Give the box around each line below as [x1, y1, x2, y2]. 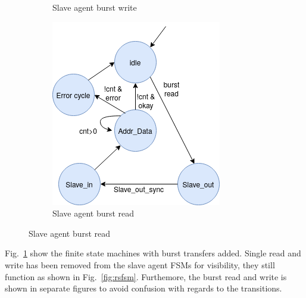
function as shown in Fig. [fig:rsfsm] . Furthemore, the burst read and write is [5, 270, 287, 283]
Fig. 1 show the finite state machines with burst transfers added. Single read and [5, 247, 301, 259]
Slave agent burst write [52, 1, 137, 13]
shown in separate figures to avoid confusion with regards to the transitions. [5, 282, 282, 294]
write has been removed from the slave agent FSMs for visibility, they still [5, 258, 275, 271]
